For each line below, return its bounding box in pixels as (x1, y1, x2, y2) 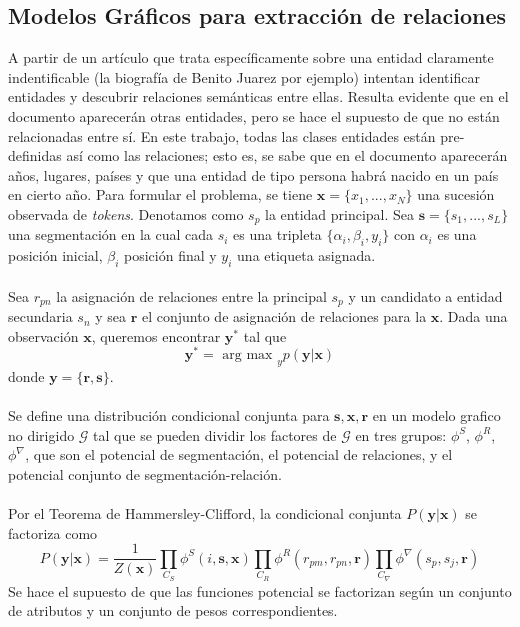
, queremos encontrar (91, 325, 221, 346)
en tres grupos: (355, 424, 447, 445)
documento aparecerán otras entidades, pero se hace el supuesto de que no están (8, 105, 500, 126)
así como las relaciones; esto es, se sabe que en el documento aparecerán (66, 145, 508, 166)
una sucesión (417, 184, 495, 205)
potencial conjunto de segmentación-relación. (8, 464, 282, 485)
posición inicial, (8, 245, 103, 266)
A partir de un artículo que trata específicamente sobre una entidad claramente (8, 47, 494, 68)
